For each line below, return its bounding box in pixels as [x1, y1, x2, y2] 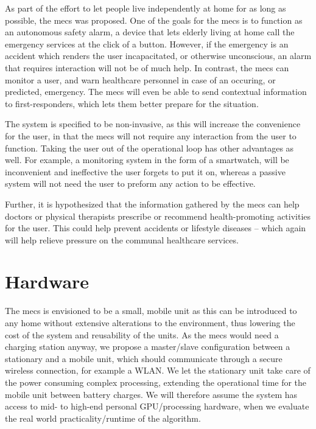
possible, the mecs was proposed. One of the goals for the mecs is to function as [5, 13, 303, 26]
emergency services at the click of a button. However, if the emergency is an [5, 37, 289, 50]
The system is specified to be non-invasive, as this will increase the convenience [5, 117, 301, 130]
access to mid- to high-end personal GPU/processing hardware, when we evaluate [5, 400, 309, 413]
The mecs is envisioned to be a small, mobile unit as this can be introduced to [5, 304, 297, 317]
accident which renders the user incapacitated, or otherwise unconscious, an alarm [5, 49, 312, 62]
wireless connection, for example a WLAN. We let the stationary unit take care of [5, 364, 311, 377]
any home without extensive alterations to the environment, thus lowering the [5, 316, 295, 329]
